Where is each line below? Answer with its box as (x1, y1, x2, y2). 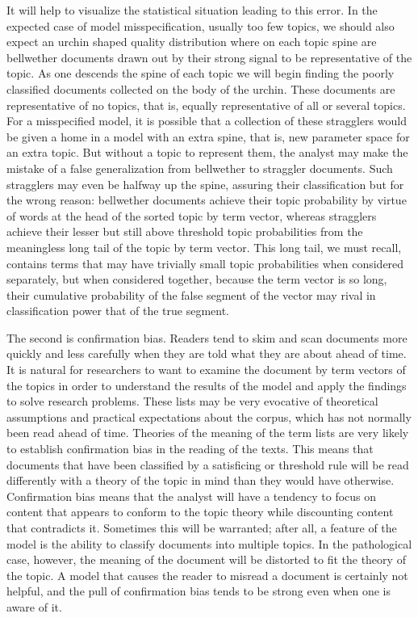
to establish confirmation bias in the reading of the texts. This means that (6, 440, 374, 457)
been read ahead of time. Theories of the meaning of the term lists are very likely (6, 424, 409, 441)
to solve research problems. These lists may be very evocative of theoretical (6, 393, 378, 410)
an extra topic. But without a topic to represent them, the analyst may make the (6, 144, 408, 161)
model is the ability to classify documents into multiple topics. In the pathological (6, 535, 412, 552)
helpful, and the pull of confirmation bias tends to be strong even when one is (6, 582, 391, 599)
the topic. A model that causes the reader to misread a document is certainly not (6, 566, 408, 583)
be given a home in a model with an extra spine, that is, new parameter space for (6, 128, 410, 145)
